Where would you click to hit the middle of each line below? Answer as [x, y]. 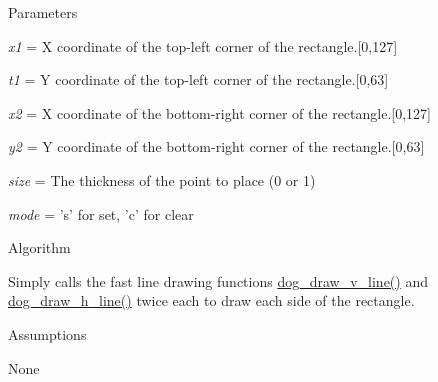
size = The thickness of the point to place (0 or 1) [162, 179]
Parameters [43, 12]
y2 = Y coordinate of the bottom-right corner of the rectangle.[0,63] [216, 146]
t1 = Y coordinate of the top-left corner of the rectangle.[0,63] [198, 79]
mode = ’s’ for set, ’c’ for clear [101, 213]
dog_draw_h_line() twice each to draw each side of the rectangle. [211, 300]
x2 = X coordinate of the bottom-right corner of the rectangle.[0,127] [219, 112]
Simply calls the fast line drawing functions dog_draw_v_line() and [218, 280]
